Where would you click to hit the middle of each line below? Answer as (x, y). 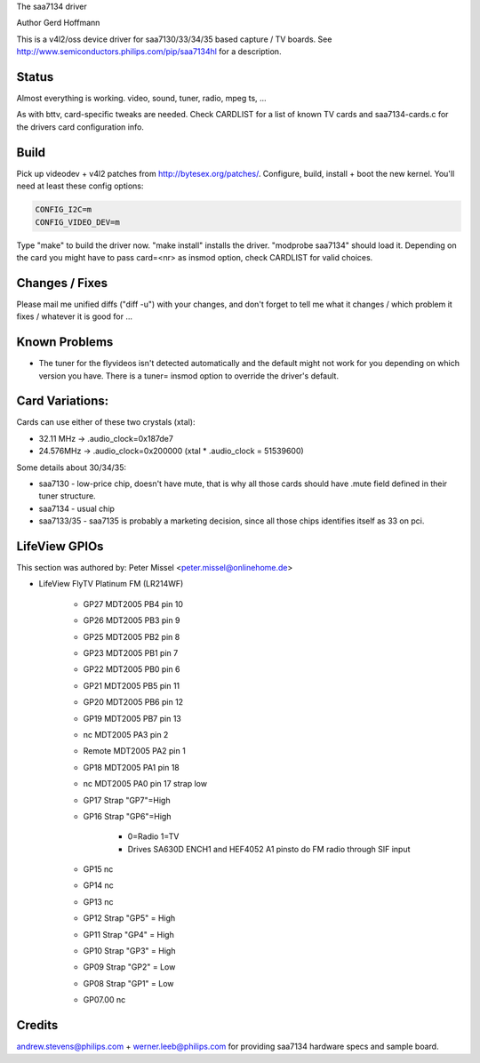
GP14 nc (99, 885)
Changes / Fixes (62, 283)
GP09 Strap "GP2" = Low (129, 967)
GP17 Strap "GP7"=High (127, 800)
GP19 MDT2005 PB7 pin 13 (132, 718)
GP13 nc (98, 901)
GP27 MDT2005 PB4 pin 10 (133, 603)
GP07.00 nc (104, 1000)
